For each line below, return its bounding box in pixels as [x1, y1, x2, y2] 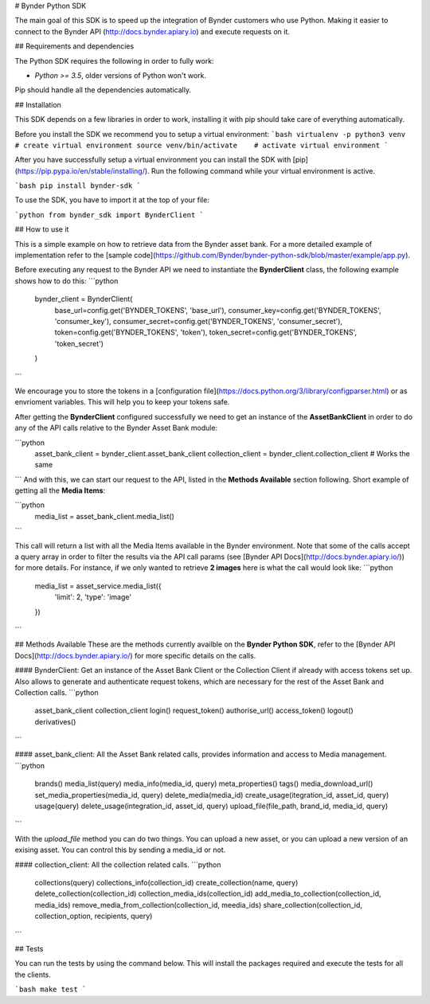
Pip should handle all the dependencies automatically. [14, 85, 191, 95]
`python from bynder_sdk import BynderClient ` [14, 210, 205, 219]
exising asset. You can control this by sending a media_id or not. [14, 845, 226, 855]
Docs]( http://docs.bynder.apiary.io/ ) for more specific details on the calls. [14, 650, 256, 660]
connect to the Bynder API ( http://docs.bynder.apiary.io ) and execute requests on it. [14, 26, 291, 36]
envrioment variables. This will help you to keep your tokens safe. [14, 397, 230, 407]
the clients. [14, 970, 52, 979]
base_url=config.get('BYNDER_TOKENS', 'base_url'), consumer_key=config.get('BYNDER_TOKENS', [54, 305, 381, 314]
